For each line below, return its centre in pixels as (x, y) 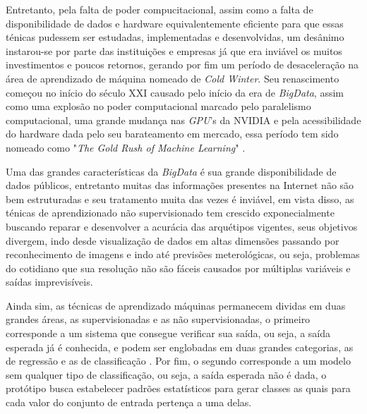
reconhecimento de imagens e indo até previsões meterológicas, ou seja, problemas (183, 254)
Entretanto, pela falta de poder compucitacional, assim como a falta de (160, 9)
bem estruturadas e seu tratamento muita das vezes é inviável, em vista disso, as (180, 199)
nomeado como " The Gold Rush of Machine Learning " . (126, 147)
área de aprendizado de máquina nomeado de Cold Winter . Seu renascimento (173, 78)
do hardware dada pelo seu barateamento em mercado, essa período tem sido (172, 134)
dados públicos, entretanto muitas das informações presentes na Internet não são (180, 185)
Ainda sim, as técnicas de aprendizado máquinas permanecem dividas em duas (176, 305)
